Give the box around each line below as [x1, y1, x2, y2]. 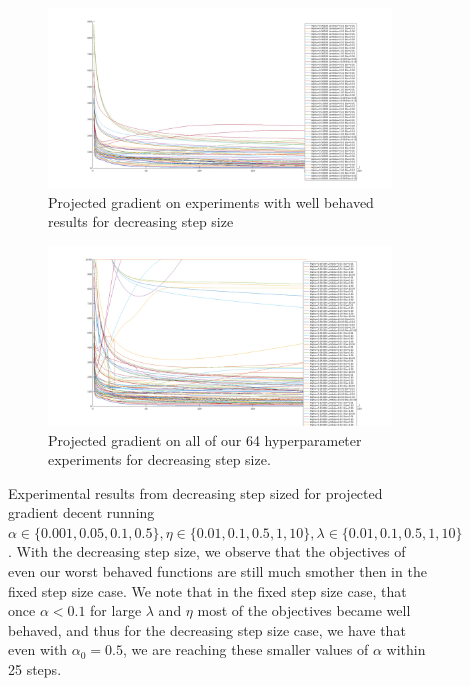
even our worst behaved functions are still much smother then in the [8, 561, 427, 582]
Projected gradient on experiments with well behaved [48, 191, 374, 212]
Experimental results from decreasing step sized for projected [8, 482, 383, 503]
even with [8, 639, 68, 660]
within [386, 639, 426, 660]
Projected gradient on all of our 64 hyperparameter [48, 429, 362, 450]
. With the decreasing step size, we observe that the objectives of [8, 541, 406, 562]
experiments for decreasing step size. [48, 449, 271, 470]
